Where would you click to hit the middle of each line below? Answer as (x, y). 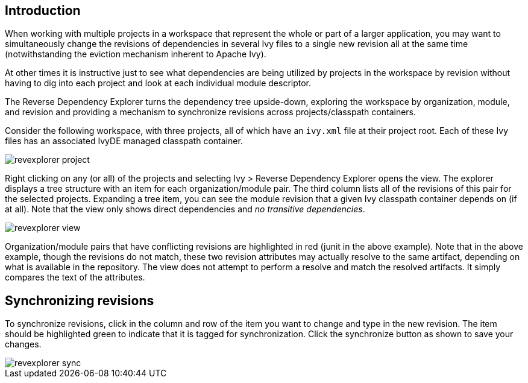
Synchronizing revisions (80, 300)
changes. (23, 344)
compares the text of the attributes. (75, 277)
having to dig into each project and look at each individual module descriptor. (158, 83)
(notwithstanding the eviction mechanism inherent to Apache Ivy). (136, 54)
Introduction (43, 11)
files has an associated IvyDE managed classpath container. (124, 141)
